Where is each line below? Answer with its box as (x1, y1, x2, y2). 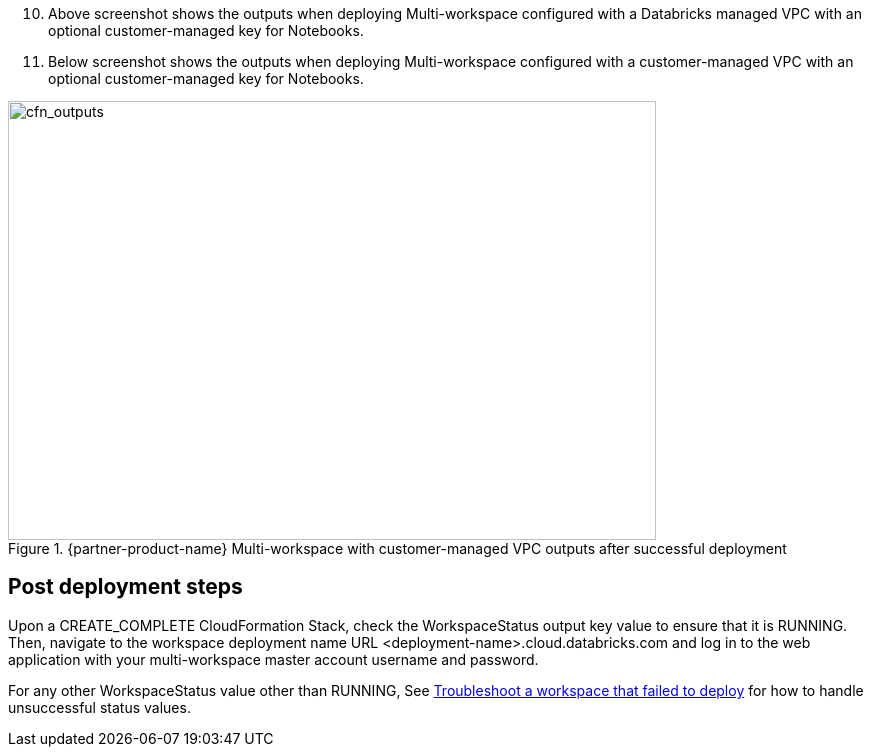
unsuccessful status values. (8, 698, 191, 716)
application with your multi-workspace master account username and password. (8, 650, 539, 668)
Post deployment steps (8, 574, 243, 600)
